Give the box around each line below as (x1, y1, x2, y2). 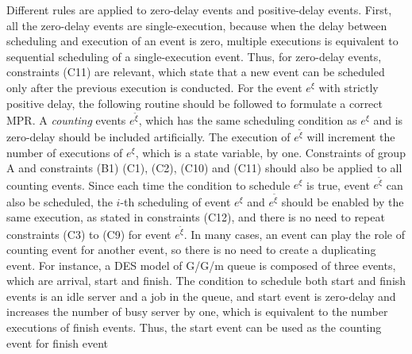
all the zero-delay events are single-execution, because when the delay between (6, 17, 387, 33)
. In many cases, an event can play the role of (183, 225, 405, 242)
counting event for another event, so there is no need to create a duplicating (6, 241, 376, 258)
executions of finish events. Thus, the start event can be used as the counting (6, 319, 382, 336)
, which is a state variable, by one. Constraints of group (135, 144, 406, 160)
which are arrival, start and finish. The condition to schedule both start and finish (6, 272, 406, 289)
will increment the (306, 129, 395, 145)
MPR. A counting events (6, 111, 126, 128)
